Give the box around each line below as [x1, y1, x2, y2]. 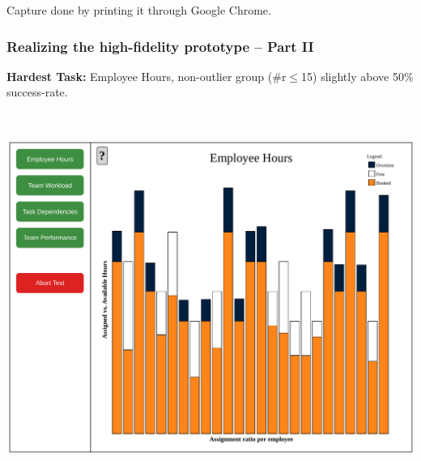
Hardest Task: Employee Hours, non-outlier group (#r [6, 67, 287, 84]
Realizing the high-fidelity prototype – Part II [6, 36, 314, 56]
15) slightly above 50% [301, 67, 414, 84]
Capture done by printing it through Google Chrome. [6, 2, 271, 18]
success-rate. [6, 83, 68, 100]
